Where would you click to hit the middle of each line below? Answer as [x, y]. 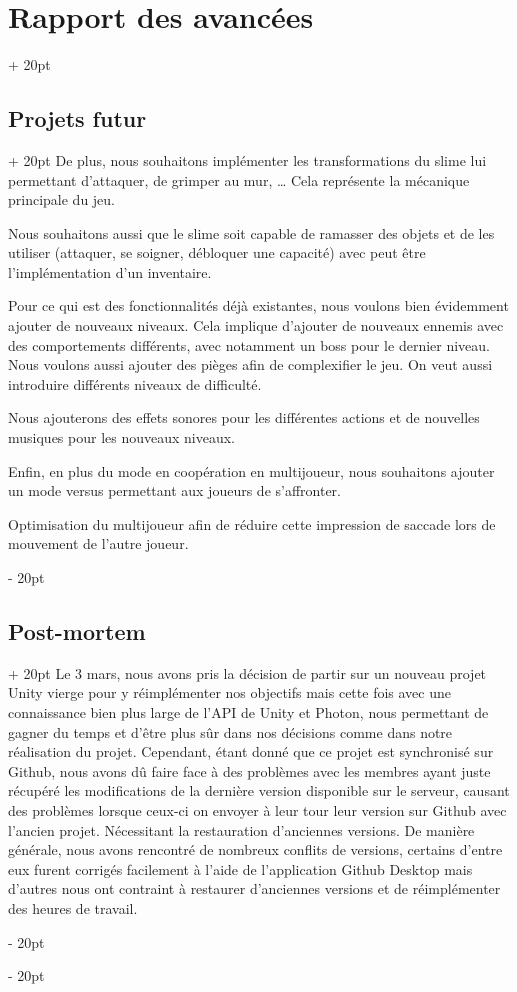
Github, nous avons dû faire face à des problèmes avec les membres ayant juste [249, 770]
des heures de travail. [73, 907]
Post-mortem [77, 631]
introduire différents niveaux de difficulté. [135, 383]
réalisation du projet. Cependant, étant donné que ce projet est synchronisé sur [251, 751]
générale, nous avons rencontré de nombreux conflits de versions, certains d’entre [255, 849]
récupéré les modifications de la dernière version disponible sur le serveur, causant [259, 790]
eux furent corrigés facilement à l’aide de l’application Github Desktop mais [240, 868]
